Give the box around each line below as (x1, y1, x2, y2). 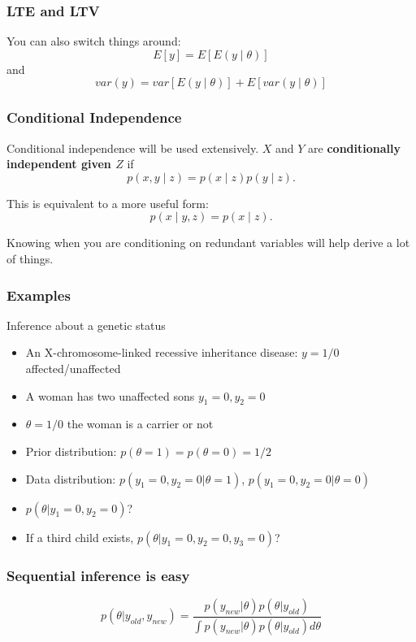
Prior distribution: (25, 442, 117, 459)
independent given (6, 155, 111, 172)
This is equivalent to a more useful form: (6, 194, 209, 211)
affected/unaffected (25, 360, 121, 376)
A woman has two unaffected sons (25, 387, 195, 404)
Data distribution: (25, 470, 116, 487)
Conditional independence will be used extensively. (6, 139, 259, 156)
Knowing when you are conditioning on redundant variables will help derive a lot (6, 234, 410, 251)
